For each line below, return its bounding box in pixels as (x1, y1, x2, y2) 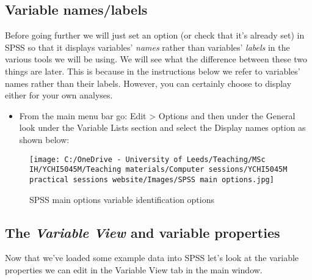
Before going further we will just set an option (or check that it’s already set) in (5, 29, 305, 42)
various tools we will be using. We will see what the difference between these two (5, 53, 308, 65)
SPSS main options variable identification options (29, 193, 215, 205)
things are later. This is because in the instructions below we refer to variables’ (5, 64, 300, 77)
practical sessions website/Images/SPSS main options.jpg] (29, 175, 274, 184)
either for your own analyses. (5, 89, 113, 101)
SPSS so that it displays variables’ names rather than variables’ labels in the (5, 40, 290, 53)
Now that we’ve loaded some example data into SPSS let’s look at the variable (5, 251, 299, 264)
